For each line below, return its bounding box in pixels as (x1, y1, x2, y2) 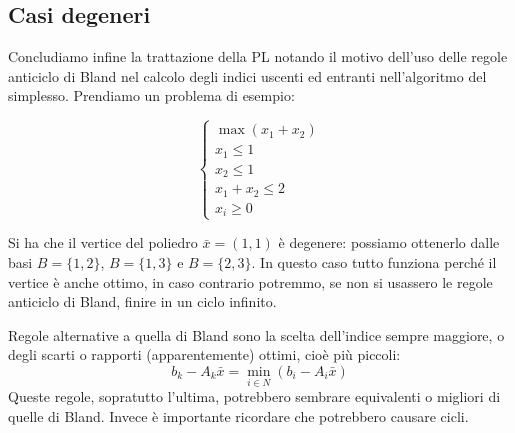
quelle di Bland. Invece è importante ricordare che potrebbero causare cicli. (8, 405, 469, 426)
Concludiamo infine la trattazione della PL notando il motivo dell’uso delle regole (8, 46, 508, 67)
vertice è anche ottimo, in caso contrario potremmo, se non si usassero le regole (8, 271, 493, 292)
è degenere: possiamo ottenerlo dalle (278, 232, 500, 253)
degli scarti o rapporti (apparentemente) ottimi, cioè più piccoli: (8, 344, 401, 365)
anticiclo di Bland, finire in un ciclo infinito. (8, 291, 277, 312)
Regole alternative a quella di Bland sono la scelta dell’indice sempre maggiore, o (8, 324, 505, 345)
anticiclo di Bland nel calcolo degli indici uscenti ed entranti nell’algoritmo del (8, 65, 487, 86)
